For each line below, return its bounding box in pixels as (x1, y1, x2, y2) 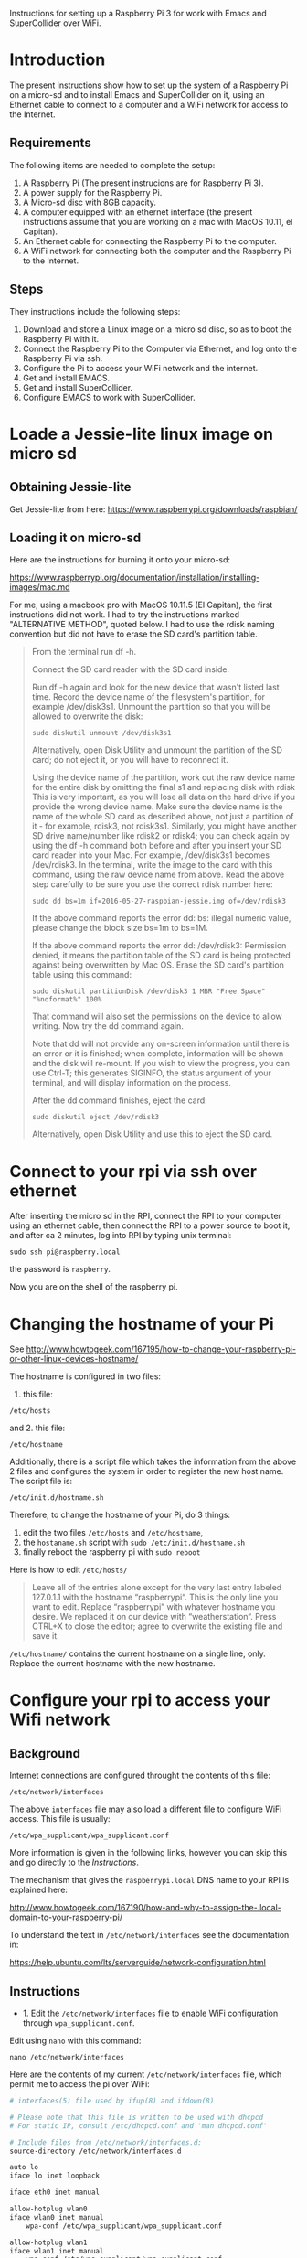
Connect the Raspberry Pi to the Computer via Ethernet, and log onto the (22, 343, 297, 354)
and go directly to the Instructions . (9, 1857, 139, 1868)
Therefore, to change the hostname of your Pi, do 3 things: (9, 1509, 231, 1521)
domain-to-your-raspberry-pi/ (9, 1911, 123, 1923)
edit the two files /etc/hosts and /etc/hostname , (22, 1527, 204, 1538)
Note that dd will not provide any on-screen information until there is (31, 1038, 290, 1050)
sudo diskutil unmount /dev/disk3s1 (31, 729, 172, 738)
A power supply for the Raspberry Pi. (22, 187, 163, 198)
